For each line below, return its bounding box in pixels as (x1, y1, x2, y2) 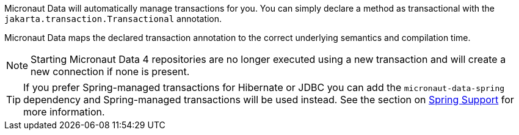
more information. (23, 106, 105, 118)
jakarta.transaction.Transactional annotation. (4, 13, 222, 24)
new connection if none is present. (31, 65, 190, 78)
